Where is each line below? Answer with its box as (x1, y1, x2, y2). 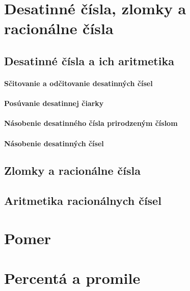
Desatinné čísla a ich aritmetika (4, 52, 174, 68)
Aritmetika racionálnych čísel (4, 193, 161, 208)
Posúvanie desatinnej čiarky (4, 98, 104, 109)
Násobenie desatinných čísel (4, 138, 104, 148)
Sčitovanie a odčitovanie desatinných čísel (4, 77, 153, 88)
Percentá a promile (4, 268, 141, 288)
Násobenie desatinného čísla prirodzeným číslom (4, 118, 178, 128)
